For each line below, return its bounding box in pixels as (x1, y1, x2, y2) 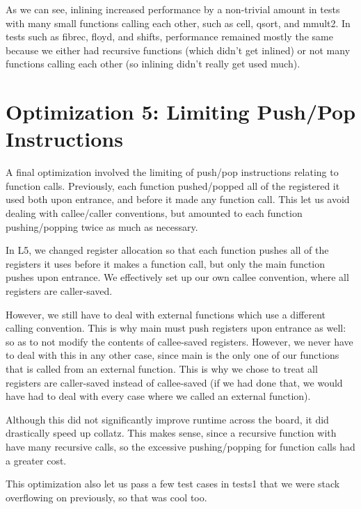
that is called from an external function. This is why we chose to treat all (6, 362, 318, 375)
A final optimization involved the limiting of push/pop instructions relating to (6, 165, 339, 179)
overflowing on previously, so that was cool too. (6, 490, 207, 504)
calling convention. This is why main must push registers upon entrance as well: (6, 321, 346, 335)
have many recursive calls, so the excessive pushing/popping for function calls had (6, 439, 355, 453)
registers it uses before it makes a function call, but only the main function (6, 256, 326, 270)
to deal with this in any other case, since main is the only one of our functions (6, 348, 339, 362)
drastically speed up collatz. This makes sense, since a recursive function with (6, 426, 337, 440)
